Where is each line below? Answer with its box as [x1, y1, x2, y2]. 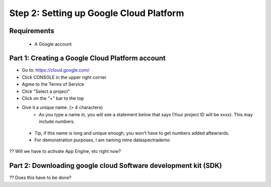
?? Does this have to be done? [9, 174, 72, 180]
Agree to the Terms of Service [22, 81, 85, 87]
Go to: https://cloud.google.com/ [22, 67, 90, 73]
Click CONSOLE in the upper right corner [22, 74, 107, 80]
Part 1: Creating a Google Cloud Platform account [9, 54, 166, 63]
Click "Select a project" [22, 88, 70, 94]
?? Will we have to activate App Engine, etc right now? [9, 148, 121, 154]
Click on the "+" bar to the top [22, 95, 84, 101]
